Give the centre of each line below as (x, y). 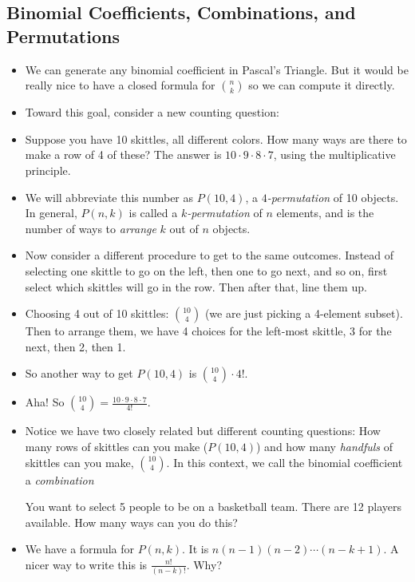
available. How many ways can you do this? (131, 522)
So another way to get (79, 373)
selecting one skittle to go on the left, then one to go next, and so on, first (206, 270)
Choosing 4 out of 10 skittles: (97, 313)
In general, (51, 213)
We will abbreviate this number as (109, 197)
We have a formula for (79, 549)
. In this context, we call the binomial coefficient (285, 462)
